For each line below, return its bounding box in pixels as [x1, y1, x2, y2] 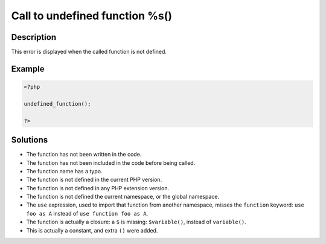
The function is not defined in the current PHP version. [26, 176, 162, 184]
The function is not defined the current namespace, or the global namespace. [26, 193, 220, 201]
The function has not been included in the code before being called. [26, 159, 196, 166]
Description [11, 32, 57, 42]
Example [11, 63, 45, 74]
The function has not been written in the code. [26, 151, 142, 158]
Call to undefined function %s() [11, 9, 172, 22]
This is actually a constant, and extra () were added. [26, 226, 158, 234]
